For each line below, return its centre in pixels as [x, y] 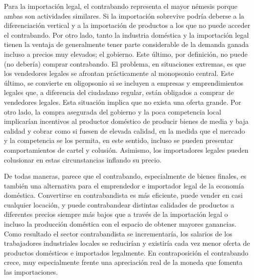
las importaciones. [31, 272]
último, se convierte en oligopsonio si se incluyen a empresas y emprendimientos [124, 82]
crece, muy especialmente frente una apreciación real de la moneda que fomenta [123, 262]
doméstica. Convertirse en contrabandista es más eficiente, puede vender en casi [123, 195]
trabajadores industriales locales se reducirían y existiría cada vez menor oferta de [127, 243]
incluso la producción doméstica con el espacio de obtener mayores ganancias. [120, 224]
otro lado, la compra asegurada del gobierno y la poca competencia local [113, 111]
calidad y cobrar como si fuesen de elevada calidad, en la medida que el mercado [125, 130]
